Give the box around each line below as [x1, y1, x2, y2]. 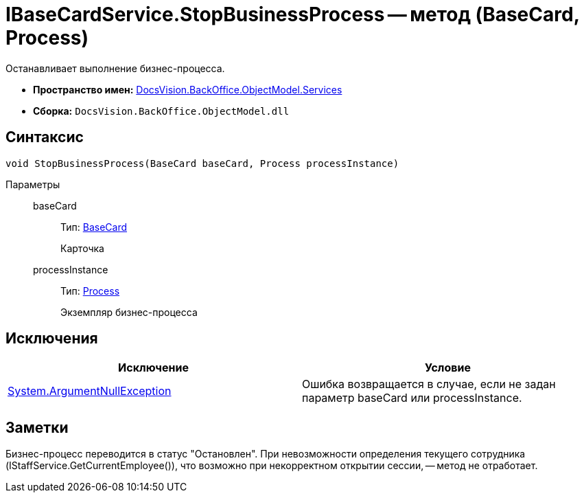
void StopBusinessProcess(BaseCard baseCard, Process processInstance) [5, 157, 399, 169]
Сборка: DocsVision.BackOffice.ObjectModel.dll [33, 104, 290, 117]
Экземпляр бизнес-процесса [60, 306, 198, 318]
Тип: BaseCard [60, 220, 128, 233]
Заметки [5, 418, 69, 436]
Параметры [5, 178, 60, 190]
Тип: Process [60, 284, 120, 297]
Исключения [5, 330, 98, 348]
